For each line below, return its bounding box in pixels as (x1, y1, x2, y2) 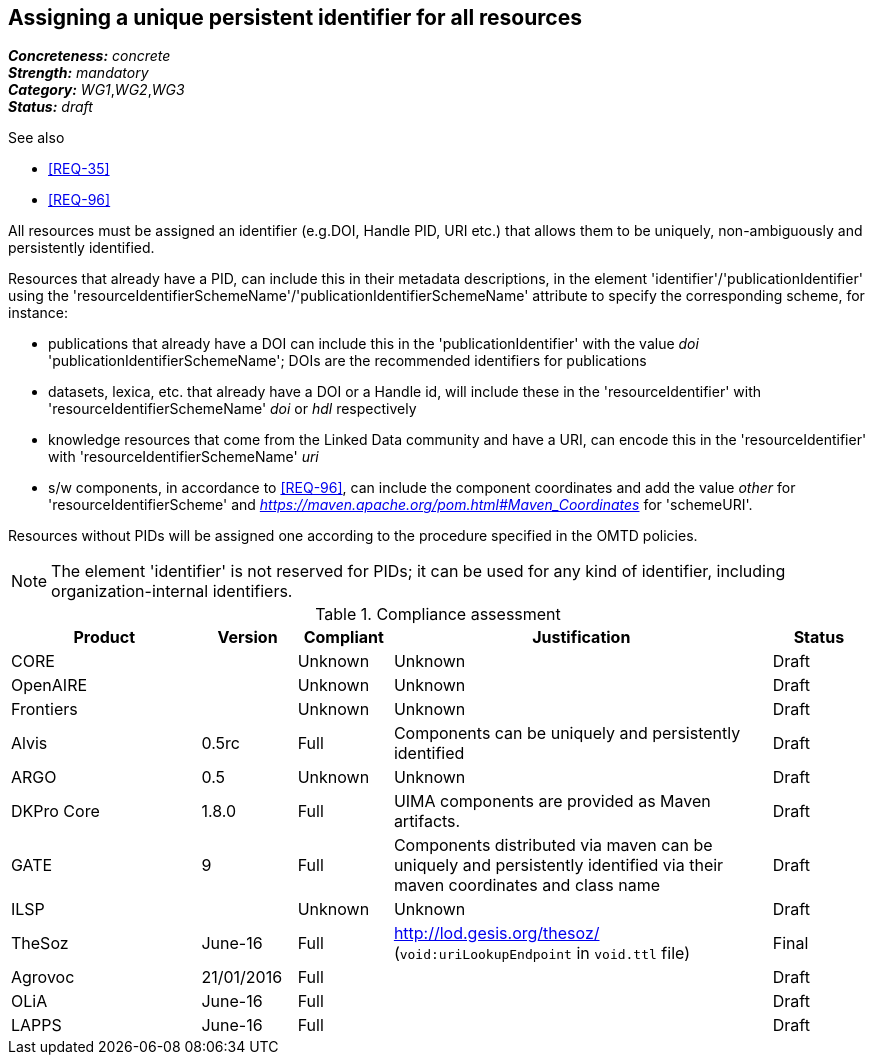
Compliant (303, 627, 384, 648)
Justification (532, 627, 631, 648)
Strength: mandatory (8, 64, 149, 82)
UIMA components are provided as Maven (393, 791, 711, 812)
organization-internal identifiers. (51, 581, 293, 602)
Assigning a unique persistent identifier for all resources (8, 5, 582, 30)
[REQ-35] (48, 160, 110, 178)
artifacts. (393, 811, 461, 832)
